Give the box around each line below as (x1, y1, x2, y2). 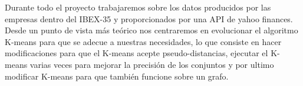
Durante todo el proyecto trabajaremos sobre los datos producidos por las (5, 1, 271, 13)
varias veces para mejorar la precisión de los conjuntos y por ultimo (29, 58, 274, 70)
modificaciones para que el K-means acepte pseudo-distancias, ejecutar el (5, 47, 268, 59)
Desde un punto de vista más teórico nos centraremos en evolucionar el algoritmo (5, 24, 298, 36)
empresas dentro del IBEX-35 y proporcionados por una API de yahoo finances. (5, 12, 293, 25)
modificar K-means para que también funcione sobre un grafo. (5, 70, 229, 82)
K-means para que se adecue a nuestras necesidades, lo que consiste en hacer (5, 35, 282, 47)
